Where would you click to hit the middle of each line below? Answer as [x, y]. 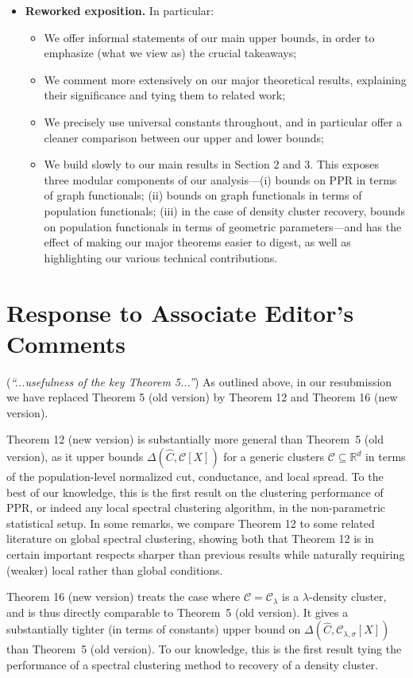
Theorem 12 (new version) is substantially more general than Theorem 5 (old [195, 439]
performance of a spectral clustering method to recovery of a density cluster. [193, 664]
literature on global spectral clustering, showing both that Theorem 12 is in [190, 539]
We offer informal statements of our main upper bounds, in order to [209, 37]
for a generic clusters [274, 456]
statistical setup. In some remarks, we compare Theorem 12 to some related [191, 523]
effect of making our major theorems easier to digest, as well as [197, 242]
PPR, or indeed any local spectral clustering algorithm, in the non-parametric [196, 508]
